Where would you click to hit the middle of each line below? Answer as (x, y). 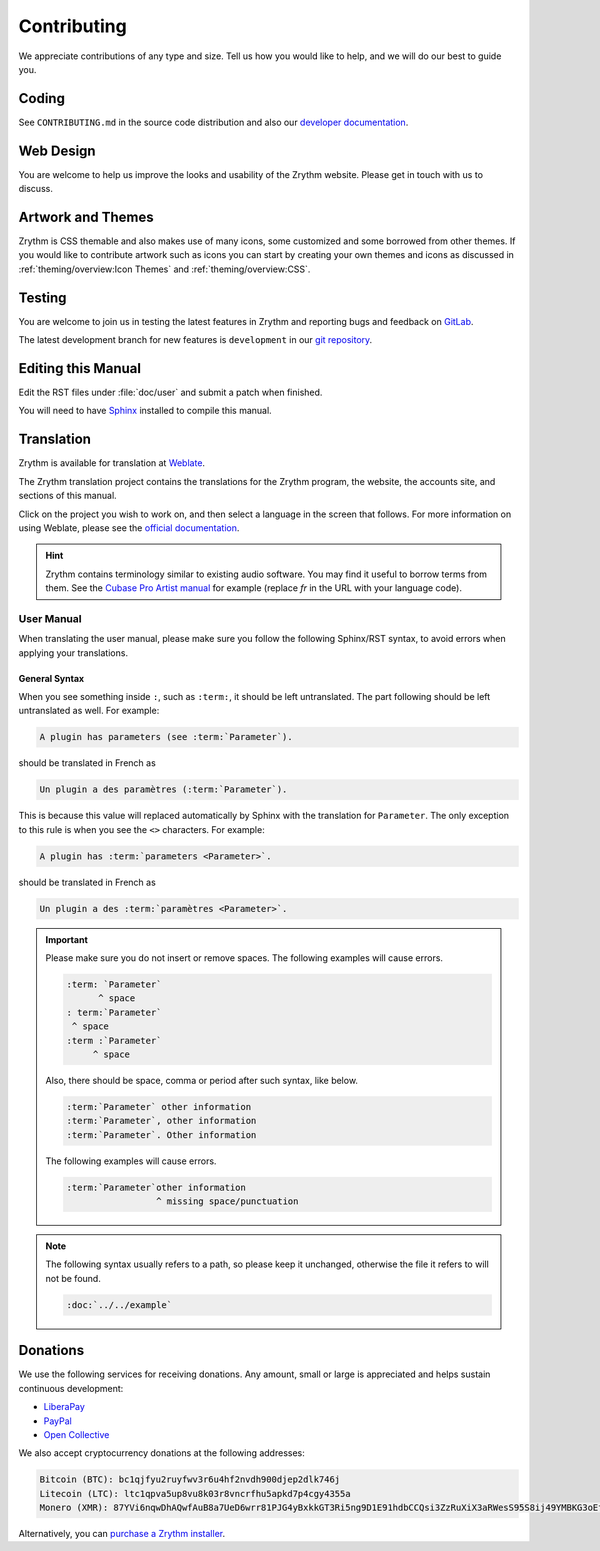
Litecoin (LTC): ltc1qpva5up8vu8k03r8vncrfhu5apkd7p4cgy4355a (195, 1493)
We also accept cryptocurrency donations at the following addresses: (161, 1453)
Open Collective (76, 1434)
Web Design (57, 150)
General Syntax (51, 678)
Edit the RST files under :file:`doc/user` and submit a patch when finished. (170, 392)
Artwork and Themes (86, 216)
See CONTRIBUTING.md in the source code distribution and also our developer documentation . (213, 122)
